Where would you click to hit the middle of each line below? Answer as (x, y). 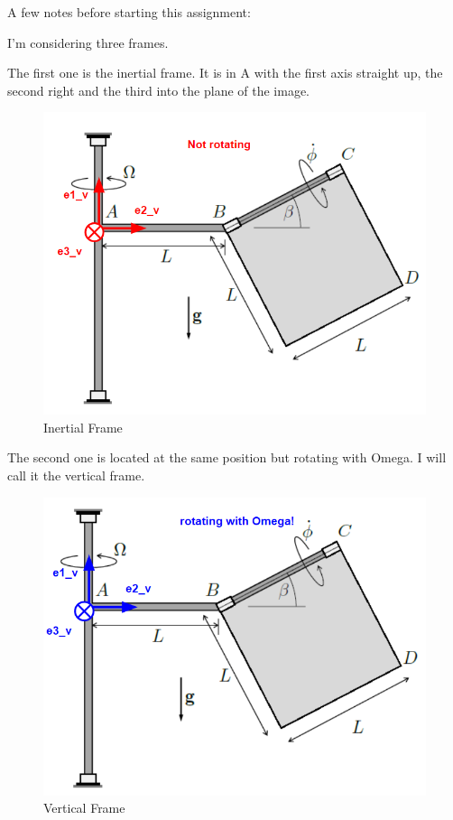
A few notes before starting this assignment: (129, 12)
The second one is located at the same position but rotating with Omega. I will (227, 457)
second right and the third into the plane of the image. (159, 90)
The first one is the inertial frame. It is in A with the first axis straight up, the (225, 73)
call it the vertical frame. (76, 475)
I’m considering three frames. (88, 42)
